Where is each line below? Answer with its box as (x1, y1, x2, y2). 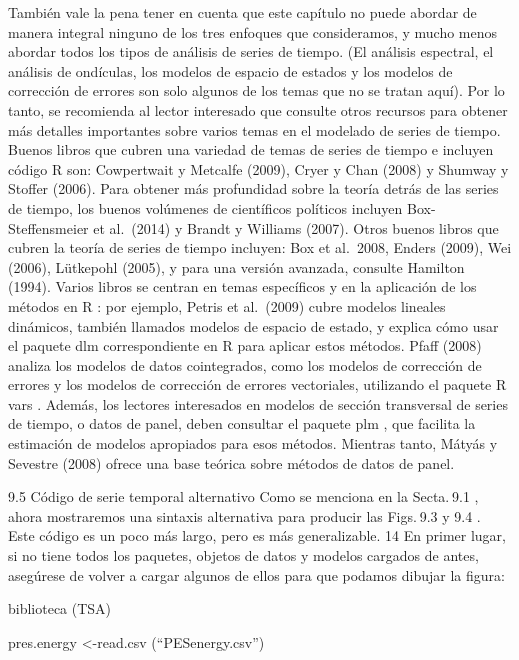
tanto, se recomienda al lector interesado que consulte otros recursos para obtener (8, 99, 508, 120)
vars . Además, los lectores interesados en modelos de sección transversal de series (8, 393, 508, 414)
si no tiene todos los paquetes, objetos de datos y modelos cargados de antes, (8, 545, 479, 566)
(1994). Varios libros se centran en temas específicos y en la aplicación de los (8, 276, 477, 297)
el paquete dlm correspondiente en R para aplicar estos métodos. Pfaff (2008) (8, 335, 482, 356)
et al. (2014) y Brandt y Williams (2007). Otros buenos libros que (93, 217, 499, 238)
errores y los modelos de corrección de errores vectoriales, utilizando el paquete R (8, 374, 507, 395)
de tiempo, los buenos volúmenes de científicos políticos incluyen (8, 197, 403, 218)
